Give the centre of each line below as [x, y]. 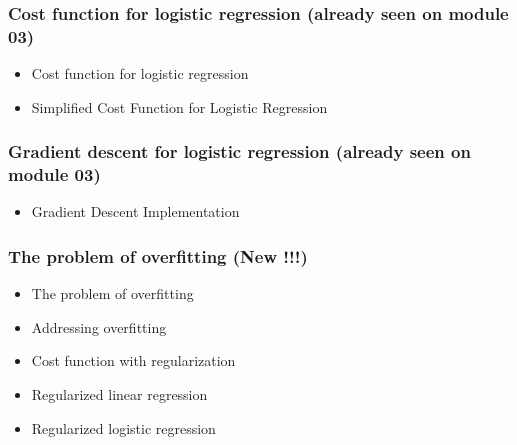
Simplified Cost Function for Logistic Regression [179, 106]
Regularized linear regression [119, 394]
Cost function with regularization [133, 360]
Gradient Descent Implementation [135, 211]
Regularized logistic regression [123, 427]
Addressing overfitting [99, 326]
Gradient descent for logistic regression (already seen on [239, 151]
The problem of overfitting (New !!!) [158, 255]
